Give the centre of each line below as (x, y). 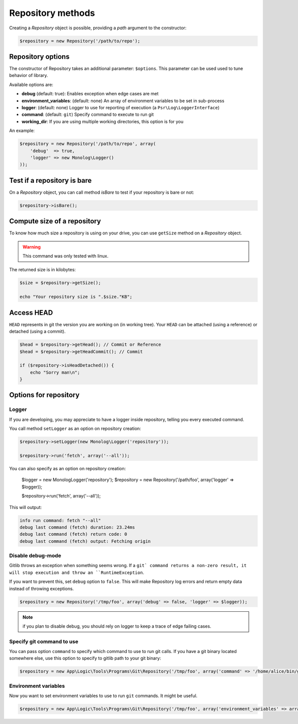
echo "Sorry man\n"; (55, 372)
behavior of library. (29, 75)
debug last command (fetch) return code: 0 (74, 534)
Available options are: (31, 84)
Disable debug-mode (35, 556)
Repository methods (52, 13)
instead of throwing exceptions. (41, 588)
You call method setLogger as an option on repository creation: (75, 429)
